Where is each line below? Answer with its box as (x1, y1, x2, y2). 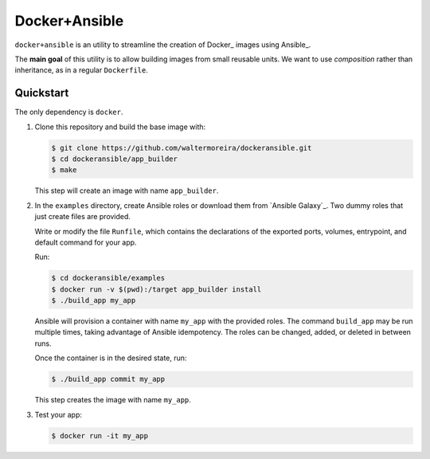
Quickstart (14, 86, 69, 100)
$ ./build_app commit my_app (51, 375, 166, 384)
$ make (51, 166, 77, 175)
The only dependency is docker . (14, 108, 123, 117)
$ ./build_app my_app (51, 296, 136, 305)
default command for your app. (34, 237, 137, 247)
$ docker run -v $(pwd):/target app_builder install (51, 284, 262, 294)
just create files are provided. (34, 212, 131, 222)
